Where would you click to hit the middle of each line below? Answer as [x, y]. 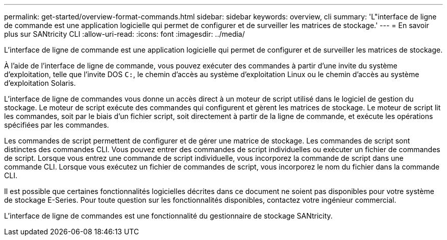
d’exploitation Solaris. [40, 83]
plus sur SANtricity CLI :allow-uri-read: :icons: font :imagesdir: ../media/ [125, 34]
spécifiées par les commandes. [57, 125]
